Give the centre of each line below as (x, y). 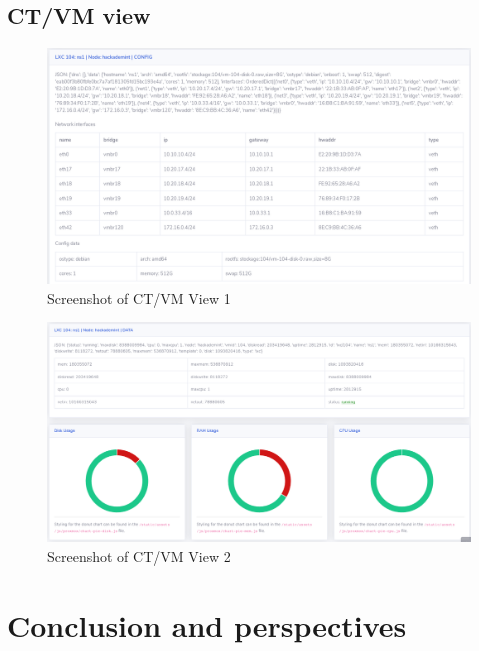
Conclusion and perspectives (207, 624)
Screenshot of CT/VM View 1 (139, 297)
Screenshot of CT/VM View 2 (139, 555)
